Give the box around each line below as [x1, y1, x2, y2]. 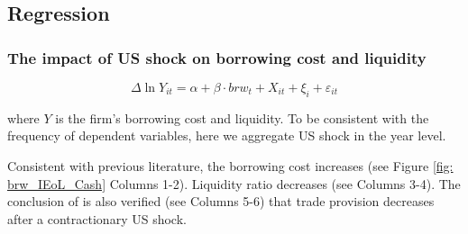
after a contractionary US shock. [7, 209, 187, 228]
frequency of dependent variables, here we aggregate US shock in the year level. [7, 126, 446, 145]
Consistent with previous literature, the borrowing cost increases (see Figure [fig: [7, 156, 454, 175]
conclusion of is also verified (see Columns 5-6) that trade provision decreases [7, 192, 435, 211]
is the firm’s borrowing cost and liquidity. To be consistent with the [55, 108, 429, 127]
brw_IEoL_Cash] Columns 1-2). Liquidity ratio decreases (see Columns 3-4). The [7, 174, 461, 193]
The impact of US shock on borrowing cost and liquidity [7, 46, 427, 68]
